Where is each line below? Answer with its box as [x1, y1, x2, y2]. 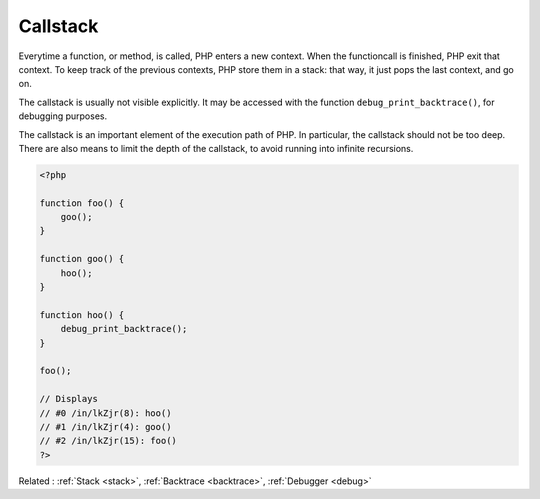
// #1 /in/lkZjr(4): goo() [39, 421, 172, 432]
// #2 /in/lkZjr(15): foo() [39, 435, 177, 447]
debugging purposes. [18, 110, 108, 122]
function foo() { [39, 197, 125, 209]
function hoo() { [39, 309, 125, 320]
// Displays [39, 393, 99, 405]
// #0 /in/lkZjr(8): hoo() [39, 407, 172, 419]
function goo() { [39, 253, 125, 265]
